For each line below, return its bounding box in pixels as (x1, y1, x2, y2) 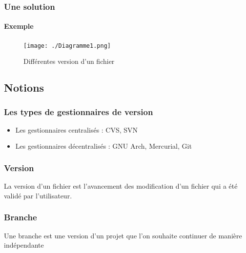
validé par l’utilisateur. (4, 190, 72, 200)
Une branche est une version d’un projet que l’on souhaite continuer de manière (4, 230, 242, 240)
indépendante (4, 240, 44, 250)
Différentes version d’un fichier (23, 56, 115, 66)
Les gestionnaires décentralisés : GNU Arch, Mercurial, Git (15, 141, 192, 151)
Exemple (4, 21, 34, 31)
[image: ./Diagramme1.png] (23, 42, 111, 49)
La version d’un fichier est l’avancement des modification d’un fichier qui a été (4, 181, 238, 191)
